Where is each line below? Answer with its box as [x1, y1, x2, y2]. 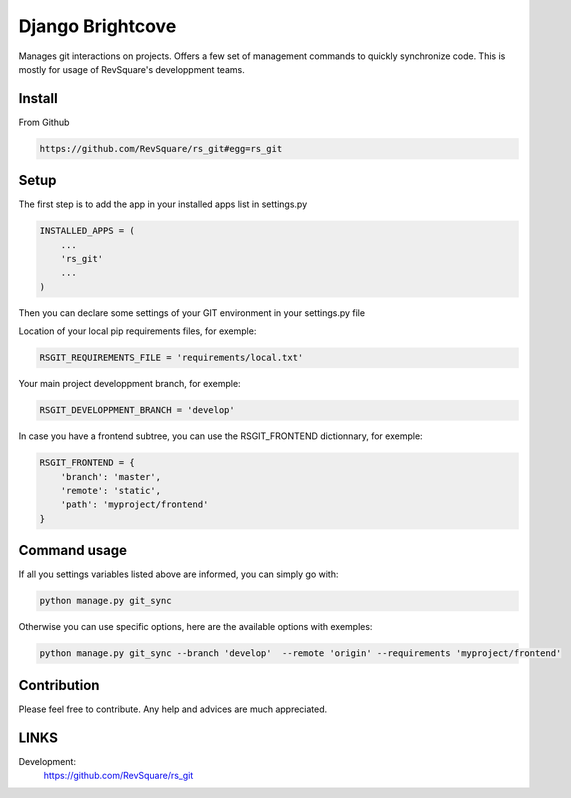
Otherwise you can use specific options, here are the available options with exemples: [18, 621, 373, 633]
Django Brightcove [18, 15, 177, 37]
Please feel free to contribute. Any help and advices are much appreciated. [18, 703, 328, 715]
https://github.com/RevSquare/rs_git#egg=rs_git [39, 143, 283, 154]
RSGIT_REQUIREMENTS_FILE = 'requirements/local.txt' [39, 352, 304, 364]
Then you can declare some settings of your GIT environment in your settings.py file [18, 306, 365, 319]
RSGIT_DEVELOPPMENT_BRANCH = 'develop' [39, 405, 235, 416]
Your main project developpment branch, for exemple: [18, 378, 241, 390]
